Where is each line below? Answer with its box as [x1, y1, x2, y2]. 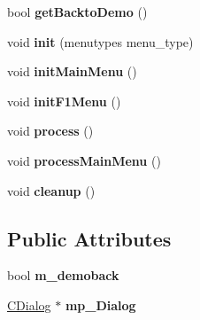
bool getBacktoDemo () [7, 3, 148, 20]
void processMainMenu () [7, 151, 161, 169]
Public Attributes [7, 224, 172, 252]
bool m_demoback [7, 266, 119, 285]
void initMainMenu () [7, 62, 137, 81]
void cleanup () [7, 181, 96, 199]
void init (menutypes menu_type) [7, 32, 194, 51]
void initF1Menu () [7, 91, 121, 110]
